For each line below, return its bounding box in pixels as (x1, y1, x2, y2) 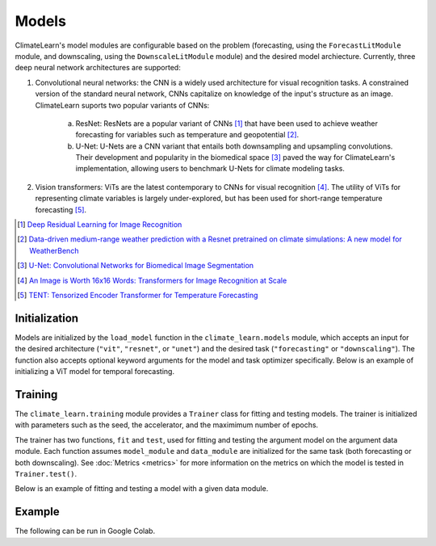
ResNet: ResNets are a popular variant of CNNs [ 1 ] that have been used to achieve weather (75, 118, 379, 128)
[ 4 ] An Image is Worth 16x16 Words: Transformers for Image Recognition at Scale (17, 275, 287, 285)
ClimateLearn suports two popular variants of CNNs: (35, 100, 210, 110)
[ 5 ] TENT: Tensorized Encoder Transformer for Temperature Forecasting (17, 290, 258, 300)
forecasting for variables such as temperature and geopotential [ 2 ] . (75, 130, 300, 140)
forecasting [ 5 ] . (35, 204, 87, 214)
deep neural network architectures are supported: (15, 63, 181, 73)
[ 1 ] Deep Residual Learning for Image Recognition (17, 220, 182, 229)
